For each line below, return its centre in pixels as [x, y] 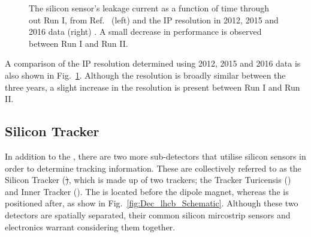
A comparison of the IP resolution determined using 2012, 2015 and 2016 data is [153, 63]
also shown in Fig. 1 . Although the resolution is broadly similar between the [145, 75]
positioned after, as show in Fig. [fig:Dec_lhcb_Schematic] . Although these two [152, 203]
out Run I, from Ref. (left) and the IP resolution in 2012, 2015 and [154, 19]
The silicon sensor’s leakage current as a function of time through [149, 8]
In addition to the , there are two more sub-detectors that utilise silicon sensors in [155, 156]
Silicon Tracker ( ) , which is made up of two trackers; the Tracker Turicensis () [148, 180]
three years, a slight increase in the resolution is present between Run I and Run [153, 87]
